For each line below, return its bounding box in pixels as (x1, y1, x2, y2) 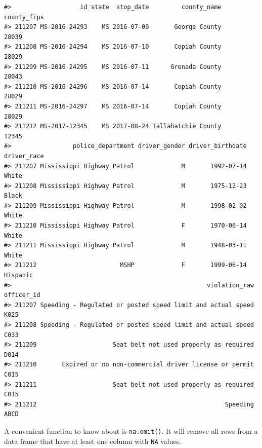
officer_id (4, 291, 40, 299)
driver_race (4, 152, 44, 160)
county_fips (4, 13, 44, 21)
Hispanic (4, 272, 33, 279)
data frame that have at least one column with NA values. (4, 435, 182, 446)
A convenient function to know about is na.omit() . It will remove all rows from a (4, 425, 258, 436)
